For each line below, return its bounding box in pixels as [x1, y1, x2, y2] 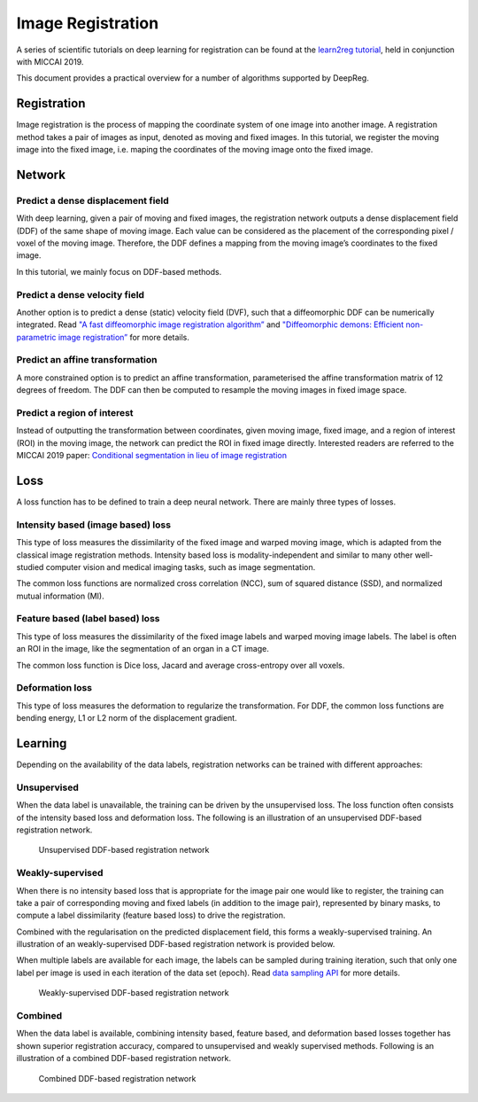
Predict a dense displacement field [16, 194, 170, 207]
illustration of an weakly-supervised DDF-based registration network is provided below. [16, 939, 335, 950]
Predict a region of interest [16, 406, 134, 418]
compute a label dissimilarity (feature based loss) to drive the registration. [16, 910, 286, 921]
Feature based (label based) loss [16, 613, 160, 625]
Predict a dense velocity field [16, 288, 145, 301]
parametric [16, 332, 57, 342]
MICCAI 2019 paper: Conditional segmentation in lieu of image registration [16, 450, 288, 461]
